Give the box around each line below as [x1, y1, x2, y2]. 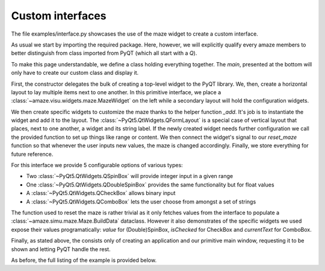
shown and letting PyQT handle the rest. [11, 245, 111, 253]
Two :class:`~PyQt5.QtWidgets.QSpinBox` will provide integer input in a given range [26, 173, 234, 180]
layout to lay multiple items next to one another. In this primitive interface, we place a [11, 88, 221, 96]
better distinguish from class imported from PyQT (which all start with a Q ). [11, 49, 197, 57]
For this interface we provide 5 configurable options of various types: [11, 162, 183, 169]
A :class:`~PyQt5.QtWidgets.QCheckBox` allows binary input [26, 190, 176, 197]
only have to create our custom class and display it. [11, 69, 139, 77]
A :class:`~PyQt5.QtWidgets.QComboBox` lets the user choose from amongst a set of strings [26, 198, 256, 205]
